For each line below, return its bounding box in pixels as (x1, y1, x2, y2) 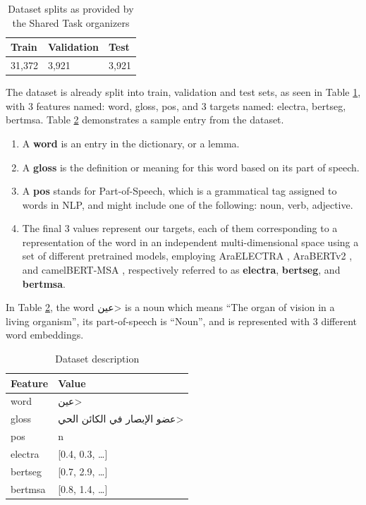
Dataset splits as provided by (8, 1, 134, 16)
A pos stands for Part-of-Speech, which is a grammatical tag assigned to (22, 183, 337, 198)
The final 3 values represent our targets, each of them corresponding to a (22, 221, 338, 236)
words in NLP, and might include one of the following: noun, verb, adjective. (22, 197, 353, 212)
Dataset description (55, 351, 140, 366)
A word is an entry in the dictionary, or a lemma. (22, 135, 240, 150)
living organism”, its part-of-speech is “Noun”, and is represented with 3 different (6, 313, 358, 328)
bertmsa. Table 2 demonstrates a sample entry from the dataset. (6, 112, 284, 127)
